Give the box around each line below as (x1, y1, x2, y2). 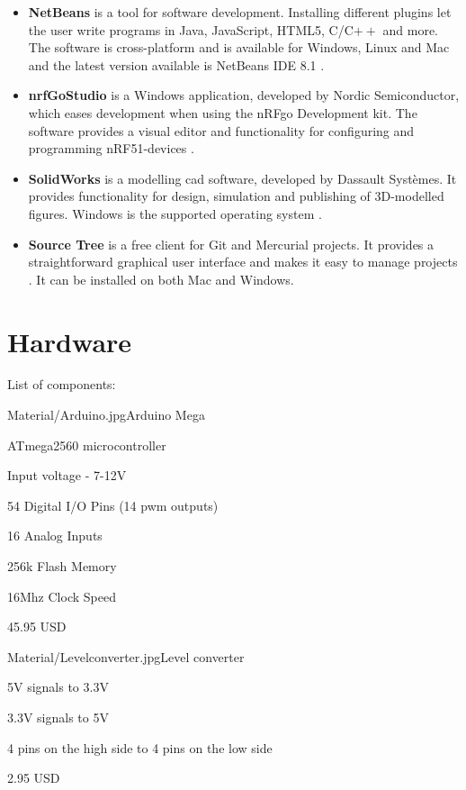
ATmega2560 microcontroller (7, 435, 166, 454)
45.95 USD (7, 617, 67, 636)
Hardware (7, 322, 132, 359)
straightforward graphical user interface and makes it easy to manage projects (28, 252, 458, 271)
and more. (382, 20, 439, 39)
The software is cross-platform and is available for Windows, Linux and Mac (28, 38, 450, 57)
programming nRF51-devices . (28, 139, 194, 158)
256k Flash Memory (7, 557, 117, 575)
